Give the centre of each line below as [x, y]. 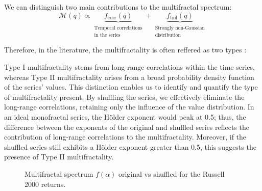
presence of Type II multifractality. [59, 157]
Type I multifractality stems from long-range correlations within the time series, [129, 67]
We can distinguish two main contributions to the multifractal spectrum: [118, 7]
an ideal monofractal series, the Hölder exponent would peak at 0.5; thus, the [125, 117]
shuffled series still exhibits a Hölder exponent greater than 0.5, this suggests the [130, 146]
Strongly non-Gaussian [180, 28]
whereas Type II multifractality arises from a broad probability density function [129, 77]
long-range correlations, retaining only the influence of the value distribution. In [129, 107]
